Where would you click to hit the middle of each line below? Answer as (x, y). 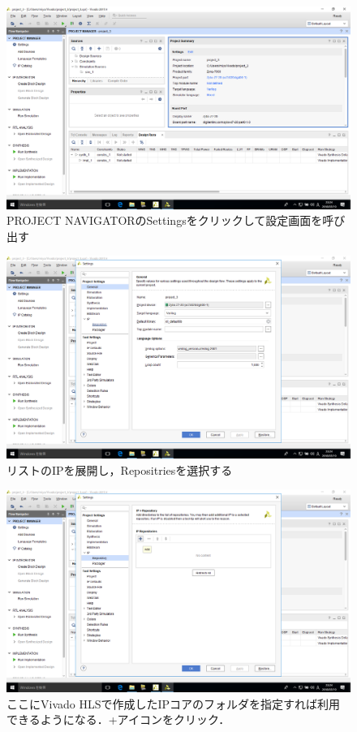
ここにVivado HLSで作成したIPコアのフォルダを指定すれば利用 (174, 703)
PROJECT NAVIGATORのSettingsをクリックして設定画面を (165, 220)
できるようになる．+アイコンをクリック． (118, 719)
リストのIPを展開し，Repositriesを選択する (120, 469)
